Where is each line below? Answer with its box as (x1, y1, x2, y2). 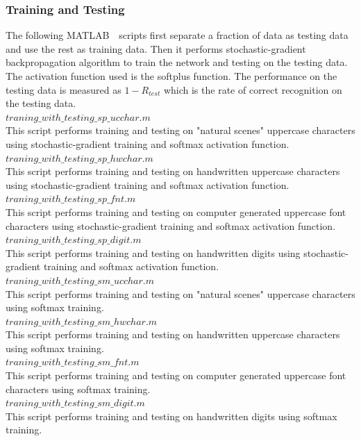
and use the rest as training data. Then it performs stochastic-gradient (6, 41, 306, 56)
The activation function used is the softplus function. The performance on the (6, 69, 337, 83)
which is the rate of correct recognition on (163, 82, 342, 97)
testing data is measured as (6, 82, 121, 97)
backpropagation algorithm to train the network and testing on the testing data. (6, 55, 348, 69)
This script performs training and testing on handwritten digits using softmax (6, 408, 337, 423)
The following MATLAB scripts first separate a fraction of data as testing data (6, 28, 349, 42)
